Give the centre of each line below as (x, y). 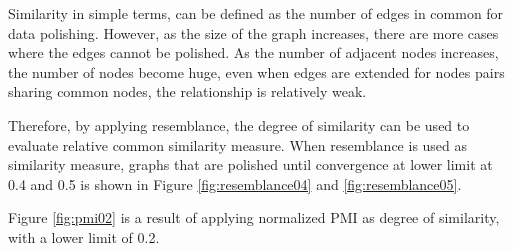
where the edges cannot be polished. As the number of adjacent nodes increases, (253, 52)
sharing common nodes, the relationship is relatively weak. (187, 91)
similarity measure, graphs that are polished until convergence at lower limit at (250, 164)
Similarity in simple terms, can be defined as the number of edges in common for (256, 13)
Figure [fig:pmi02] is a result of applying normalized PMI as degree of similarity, (254, 217)
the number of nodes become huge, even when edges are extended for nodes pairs (256, 71)
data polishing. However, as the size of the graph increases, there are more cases (253, 32)
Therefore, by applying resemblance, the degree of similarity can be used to (239, 124)
